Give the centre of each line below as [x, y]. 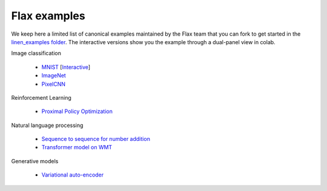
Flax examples [48, 16]
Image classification [36, 53]
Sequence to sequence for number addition [96, 139]
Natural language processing [47, 125]
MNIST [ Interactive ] [66, 67]
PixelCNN [54, 84]
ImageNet [54, 76]
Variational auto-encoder [73, 175]
